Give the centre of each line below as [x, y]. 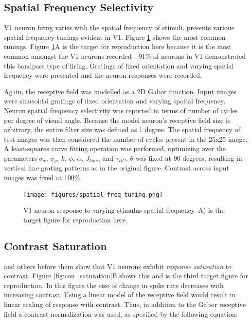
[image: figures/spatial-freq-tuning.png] [93, 195]
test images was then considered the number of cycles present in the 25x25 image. [126, 139]
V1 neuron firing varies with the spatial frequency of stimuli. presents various [119, 27]
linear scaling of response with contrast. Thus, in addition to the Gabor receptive [125, 304]
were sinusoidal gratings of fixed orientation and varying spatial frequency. [115, 101]
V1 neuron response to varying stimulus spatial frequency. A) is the [124, 210]
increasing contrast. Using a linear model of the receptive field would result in [120, 295]
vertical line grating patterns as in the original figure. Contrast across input [117, 168]
